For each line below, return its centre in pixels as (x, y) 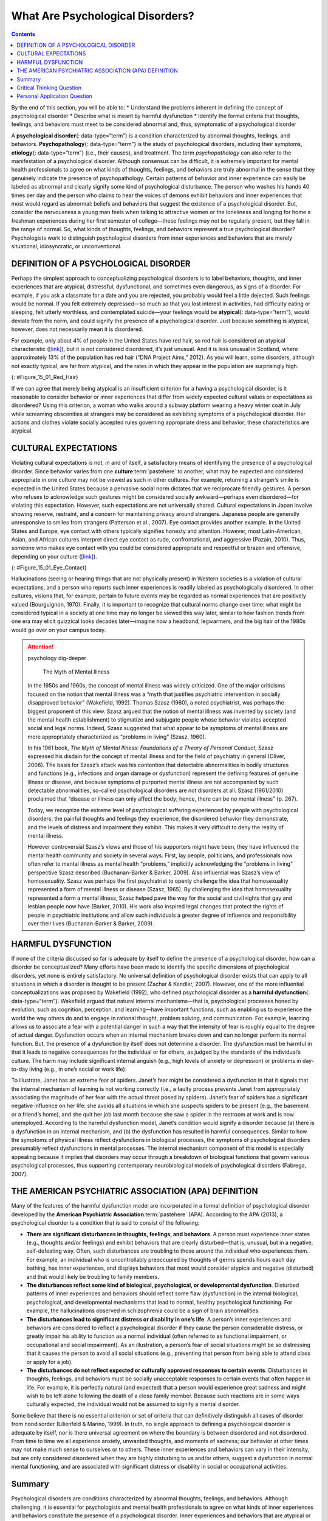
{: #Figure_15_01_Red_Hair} (45, 377)
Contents (23, 34)
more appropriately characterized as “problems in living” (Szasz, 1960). (117, 737)
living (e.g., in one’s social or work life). (78, 1069)
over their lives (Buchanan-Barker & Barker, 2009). (91, 923)
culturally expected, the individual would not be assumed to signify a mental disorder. (133, 1404)
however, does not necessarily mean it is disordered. (77, 329)
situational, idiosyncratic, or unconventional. (67, 246)
